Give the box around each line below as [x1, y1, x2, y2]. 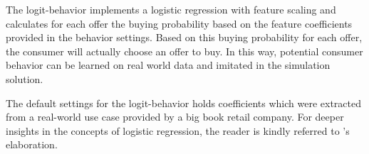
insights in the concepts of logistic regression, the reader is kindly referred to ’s [6, 123, 350, 138]
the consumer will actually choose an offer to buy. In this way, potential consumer [6, 43, 363, 58]
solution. [6, 71, 43, 86]
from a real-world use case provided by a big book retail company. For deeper [6, 109, 344, 124]
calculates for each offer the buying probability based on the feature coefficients [6, 16, 353, 31]
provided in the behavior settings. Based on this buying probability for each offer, [6, 30, 363, 45]
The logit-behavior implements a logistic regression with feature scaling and [6, 2, 336, 16]
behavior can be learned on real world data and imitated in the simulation [6, 57, 331, 72]
